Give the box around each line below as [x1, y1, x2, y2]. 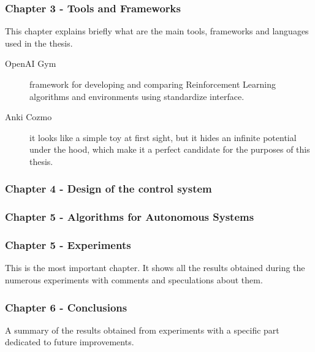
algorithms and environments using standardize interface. [29, 90, 245, 102]
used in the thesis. [5, 36, 73, 49]
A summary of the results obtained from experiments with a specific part [5, 323, 279, 336]
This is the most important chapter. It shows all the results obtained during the [5, 261, 305, 274]
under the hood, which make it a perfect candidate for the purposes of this [29, 143, 310, 156]
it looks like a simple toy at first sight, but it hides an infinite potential [29, 131, 297, 143]
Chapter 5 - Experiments [5, 237, 131, 253]
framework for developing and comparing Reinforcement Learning [29, 78, 276, 90]
